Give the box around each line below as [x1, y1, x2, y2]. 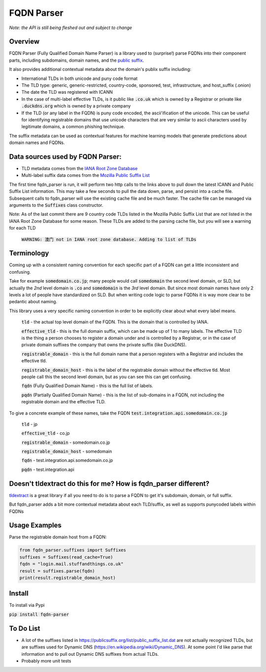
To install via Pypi [9, 602, 45, 608]
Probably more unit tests [21, 658, 71, 664]
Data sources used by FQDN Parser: [9, 152, 122, 161]
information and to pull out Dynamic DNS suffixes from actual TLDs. [21, 651, 159, 657]
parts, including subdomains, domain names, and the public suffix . [9, 57, 144, 63]
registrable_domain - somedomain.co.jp [21, 439, 110, 445]
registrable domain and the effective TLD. [21, 399, 106, 405]
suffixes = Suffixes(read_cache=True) [19, 554, 113, 560]
